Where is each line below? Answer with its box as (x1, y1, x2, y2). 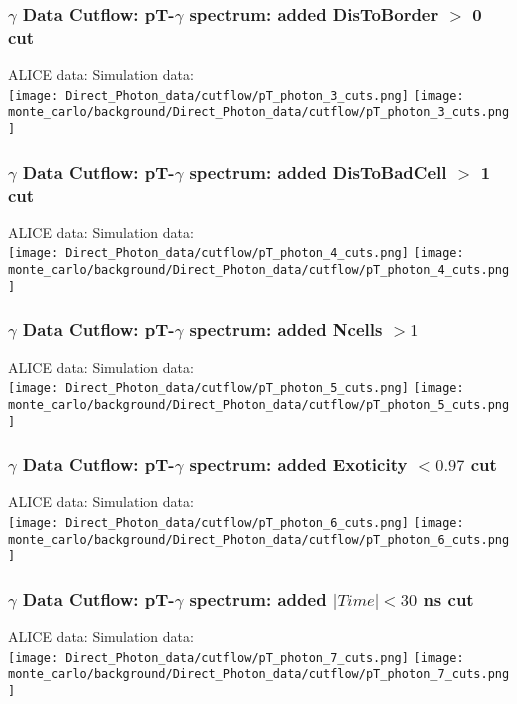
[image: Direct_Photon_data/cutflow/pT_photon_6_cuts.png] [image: (8, 516, 464, 530)
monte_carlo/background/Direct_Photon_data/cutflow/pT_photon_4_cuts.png (8, 263, 510, 278)
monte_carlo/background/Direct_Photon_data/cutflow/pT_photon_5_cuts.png (8, 397, 510, 412)
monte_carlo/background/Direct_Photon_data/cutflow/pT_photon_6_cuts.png (8, 532, 510, 547)
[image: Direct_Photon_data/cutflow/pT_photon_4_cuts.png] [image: (8, 246, 464, 261)
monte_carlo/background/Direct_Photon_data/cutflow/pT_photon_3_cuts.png (8, 105, 510, 120)
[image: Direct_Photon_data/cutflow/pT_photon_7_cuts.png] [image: (8, 650, 464, 665)
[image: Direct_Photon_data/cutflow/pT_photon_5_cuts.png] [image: (8, 381, 464, 396)
